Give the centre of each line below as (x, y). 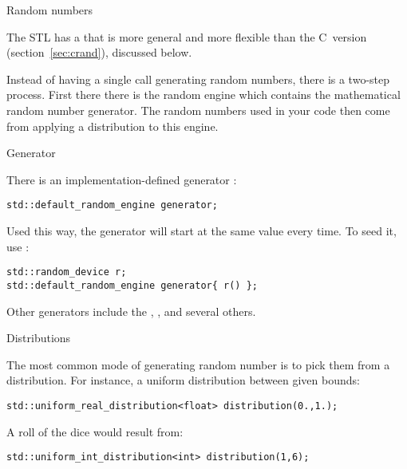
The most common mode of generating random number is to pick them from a (198, 364)
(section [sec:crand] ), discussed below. (99, 52)
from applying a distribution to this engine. (113, 126)
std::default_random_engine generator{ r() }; (132, 285)
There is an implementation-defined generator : (122, 179)
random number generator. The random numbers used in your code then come (198, 110)
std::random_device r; (67, 272)
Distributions (39, 338)
